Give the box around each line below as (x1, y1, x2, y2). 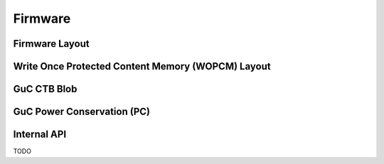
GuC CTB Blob (13, 83, 78, 95)
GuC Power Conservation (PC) (13, 106, 151, 118)
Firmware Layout (13, 38, 90, 50)
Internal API (13, 129, 67, 141)
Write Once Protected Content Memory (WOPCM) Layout (13, 60, 271, 72)
